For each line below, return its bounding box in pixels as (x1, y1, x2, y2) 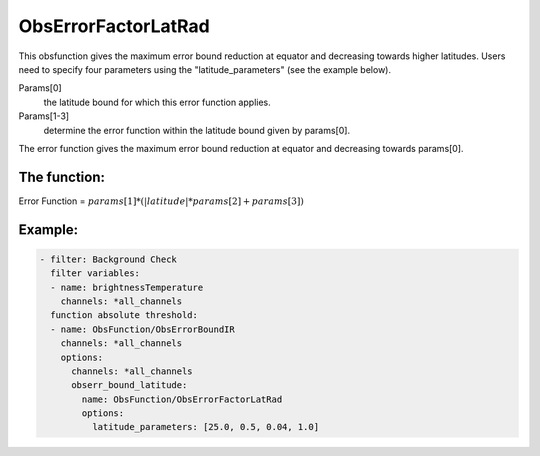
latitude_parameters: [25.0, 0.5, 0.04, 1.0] (91, 421, 320, 433)
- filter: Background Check (39, 253, 177, 265)
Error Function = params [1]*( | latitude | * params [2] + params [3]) (18, 195, 304, 207)
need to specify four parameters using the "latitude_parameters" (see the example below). (18, 63, 392, 75)
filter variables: (50, 268, 140, 279)
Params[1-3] (18, 110, 70, 122)
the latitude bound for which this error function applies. (43, 96, 271, 108)
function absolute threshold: (50, 310, 199, 321)
